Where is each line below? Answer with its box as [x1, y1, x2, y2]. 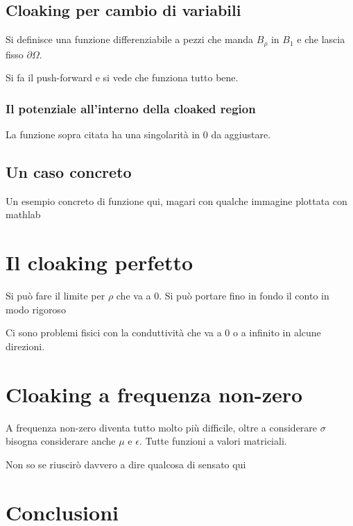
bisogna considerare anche [6, 434, 116, 448]
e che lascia [297, 32, 345, 47]
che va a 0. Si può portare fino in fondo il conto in [116, 288, 329, 303]
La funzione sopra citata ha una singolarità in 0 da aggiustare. [6, 127, 271, 142]
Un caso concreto [6, 161, 132, 183]
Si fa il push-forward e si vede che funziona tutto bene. [6, 70, 239, 85]
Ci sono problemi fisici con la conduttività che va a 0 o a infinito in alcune [6, 325, 321, 340]
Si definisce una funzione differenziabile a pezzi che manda [6, 32, 254, 47]
